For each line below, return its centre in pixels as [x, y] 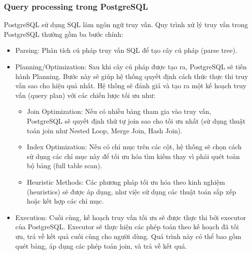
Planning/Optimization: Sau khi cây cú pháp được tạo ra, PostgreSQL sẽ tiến [131, 66]
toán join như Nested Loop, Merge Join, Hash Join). [105, 130]
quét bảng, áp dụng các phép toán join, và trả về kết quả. [101, 246]
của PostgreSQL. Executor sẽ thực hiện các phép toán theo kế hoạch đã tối [127, 227]
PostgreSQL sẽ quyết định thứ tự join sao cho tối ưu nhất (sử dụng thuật [136, 120]
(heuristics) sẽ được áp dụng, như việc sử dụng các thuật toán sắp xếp [131, 191]
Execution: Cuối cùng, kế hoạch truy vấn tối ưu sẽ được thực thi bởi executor [131, 217]
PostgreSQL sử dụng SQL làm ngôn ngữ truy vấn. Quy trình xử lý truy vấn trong [126, 24]
